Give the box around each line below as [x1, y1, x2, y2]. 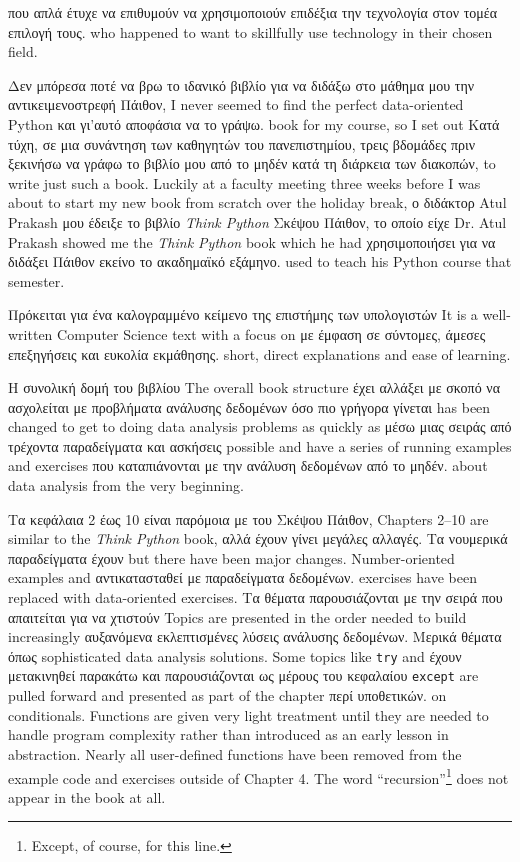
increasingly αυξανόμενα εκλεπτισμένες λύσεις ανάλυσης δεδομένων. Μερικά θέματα [8, 626, 502, 647]
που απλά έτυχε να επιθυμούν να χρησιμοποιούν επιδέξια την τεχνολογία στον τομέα [8, 2, 498, 22]
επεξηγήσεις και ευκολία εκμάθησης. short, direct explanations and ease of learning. [8, 343, 511, 364]
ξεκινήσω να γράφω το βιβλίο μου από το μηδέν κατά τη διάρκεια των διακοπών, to [8, 153, 496, 174]
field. [8, 41, 38, 62]
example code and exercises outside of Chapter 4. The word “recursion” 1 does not [8, 764, 509, 788]
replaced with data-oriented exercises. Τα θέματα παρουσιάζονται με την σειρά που [8, 587, 503, 608]
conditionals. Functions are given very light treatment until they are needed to [8, 704, 489, 725]
